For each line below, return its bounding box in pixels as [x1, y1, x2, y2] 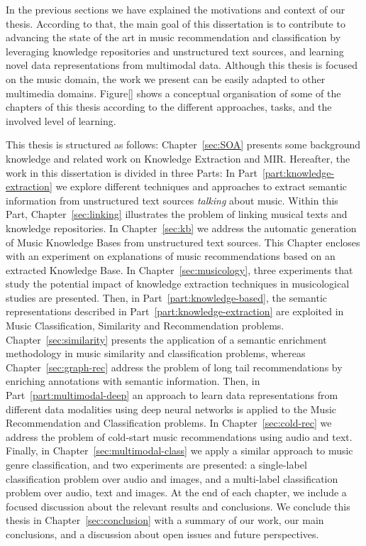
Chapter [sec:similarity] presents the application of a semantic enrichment [6, 332, 327, 346]
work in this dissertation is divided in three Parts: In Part [6, 165, 257, 180]
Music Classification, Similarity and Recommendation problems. [6, 318, 284, 333]
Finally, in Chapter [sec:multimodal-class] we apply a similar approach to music [6, 443, 353, 458]
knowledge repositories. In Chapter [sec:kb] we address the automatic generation [6, 220, 357, 235]
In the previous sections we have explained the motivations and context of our [6, 2, 345, 16]
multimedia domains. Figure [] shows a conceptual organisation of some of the [6, 85, 341, 100]
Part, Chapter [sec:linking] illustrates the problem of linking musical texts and [6, 207, 348, 222]
